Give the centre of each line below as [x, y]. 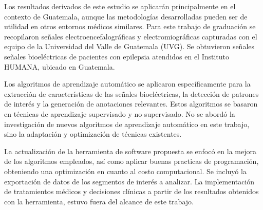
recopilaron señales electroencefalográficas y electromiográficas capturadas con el [131, 36]
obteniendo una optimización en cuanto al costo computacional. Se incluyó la [125, 171]
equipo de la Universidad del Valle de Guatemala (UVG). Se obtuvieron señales [129, 46]
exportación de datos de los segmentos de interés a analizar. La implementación [129, 181]
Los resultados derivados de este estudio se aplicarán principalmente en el [120, 6]
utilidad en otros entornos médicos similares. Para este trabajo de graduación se [130, 26]
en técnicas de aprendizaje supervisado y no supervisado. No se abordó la [120, 113]
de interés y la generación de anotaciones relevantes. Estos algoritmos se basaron [131, 104]
